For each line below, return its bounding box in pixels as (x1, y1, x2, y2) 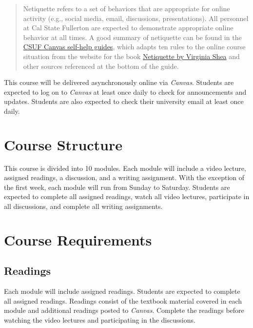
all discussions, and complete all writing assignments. (4, 201, 163, 211)
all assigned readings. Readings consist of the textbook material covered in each (4, 295, 242, 306)
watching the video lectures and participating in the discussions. (4, 314, 195, 325)
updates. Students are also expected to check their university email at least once (4, 96, 244, 106)
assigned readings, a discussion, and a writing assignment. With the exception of (4, 172, 245, 183)
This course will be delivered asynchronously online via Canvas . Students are (4, 77, 234, 87)
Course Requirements (4, 229, 152, 249)
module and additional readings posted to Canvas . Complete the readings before (4, 305, 244, 315)
